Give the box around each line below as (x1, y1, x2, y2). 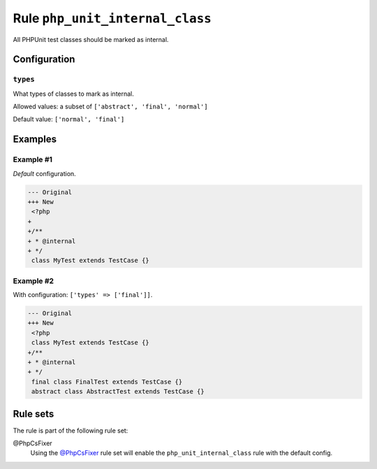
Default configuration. (13, 169, 76, 178)
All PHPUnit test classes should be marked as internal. (13, 35, 169, 43)
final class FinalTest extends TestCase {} (31, 377, 183, 386)
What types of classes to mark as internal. (13, 89, 134, 98)
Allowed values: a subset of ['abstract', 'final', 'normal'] (13, 102, 209, 111)
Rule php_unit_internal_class (13, 10, 212, 26)
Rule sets (13, 407, 54, 419)
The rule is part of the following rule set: (13, 426, 128, 435)
